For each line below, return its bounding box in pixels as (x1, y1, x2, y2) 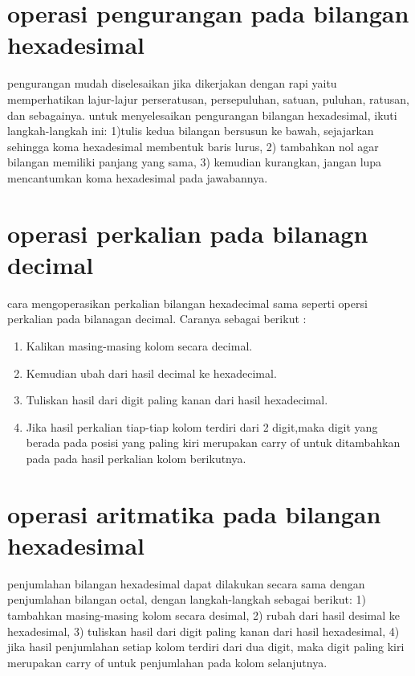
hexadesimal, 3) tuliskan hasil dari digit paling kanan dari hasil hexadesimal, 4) (7, 622, 400, 639)
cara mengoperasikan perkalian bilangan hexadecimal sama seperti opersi (7, 294, 368, 311)
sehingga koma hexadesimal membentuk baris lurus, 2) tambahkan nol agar (7, 137, 379, 154)
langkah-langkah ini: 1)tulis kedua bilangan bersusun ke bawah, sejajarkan (7, 122, 374, 139)
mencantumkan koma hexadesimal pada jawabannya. (7, 169, 268, 186)
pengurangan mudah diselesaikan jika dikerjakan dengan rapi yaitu (7, 75, 337, 92)
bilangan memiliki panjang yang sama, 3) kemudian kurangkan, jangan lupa (7, 154, 382, 170)
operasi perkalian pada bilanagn (7, 216, 368, 249)
